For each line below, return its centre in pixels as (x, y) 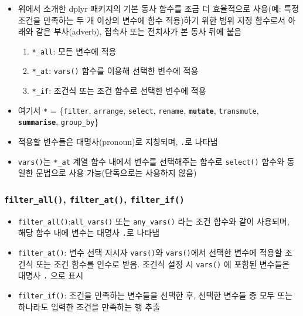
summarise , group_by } (58, 122)
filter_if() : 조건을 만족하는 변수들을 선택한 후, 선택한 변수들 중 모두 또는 (155, 295)
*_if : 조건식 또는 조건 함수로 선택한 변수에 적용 (119, 91)
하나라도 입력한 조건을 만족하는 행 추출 (89, 306)
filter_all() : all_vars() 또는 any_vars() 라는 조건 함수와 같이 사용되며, (154, 221)
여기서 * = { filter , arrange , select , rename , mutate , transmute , (138, 110)
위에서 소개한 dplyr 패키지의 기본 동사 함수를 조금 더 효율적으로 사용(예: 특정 (159, 8)
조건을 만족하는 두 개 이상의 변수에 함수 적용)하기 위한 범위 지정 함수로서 (151, 20)
